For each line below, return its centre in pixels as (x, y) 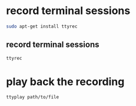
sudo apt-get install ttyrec (42, 26)
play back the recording (65, 82)
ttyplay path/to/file (33, 97)
